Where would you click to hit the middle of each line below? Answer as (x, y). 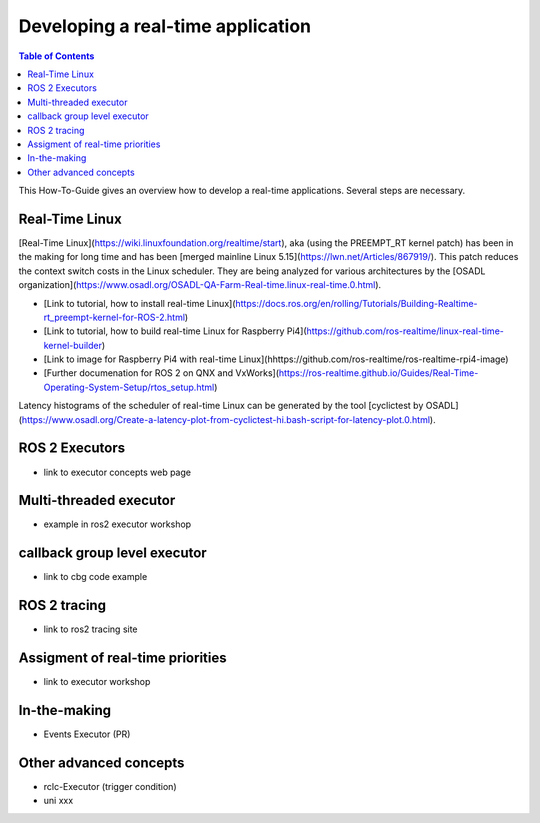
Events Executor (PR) (87, 734)
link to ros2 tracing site (91, 629)
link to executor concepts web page (117, 472)
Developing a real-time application (165, 26)
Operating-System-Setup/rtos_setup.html (129, 387)
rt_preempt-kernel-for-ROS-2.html (114, 317)
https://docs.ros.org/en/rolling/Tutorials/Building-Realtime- (357, 303)
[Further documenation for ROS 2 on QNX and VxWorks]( (161, 373)
